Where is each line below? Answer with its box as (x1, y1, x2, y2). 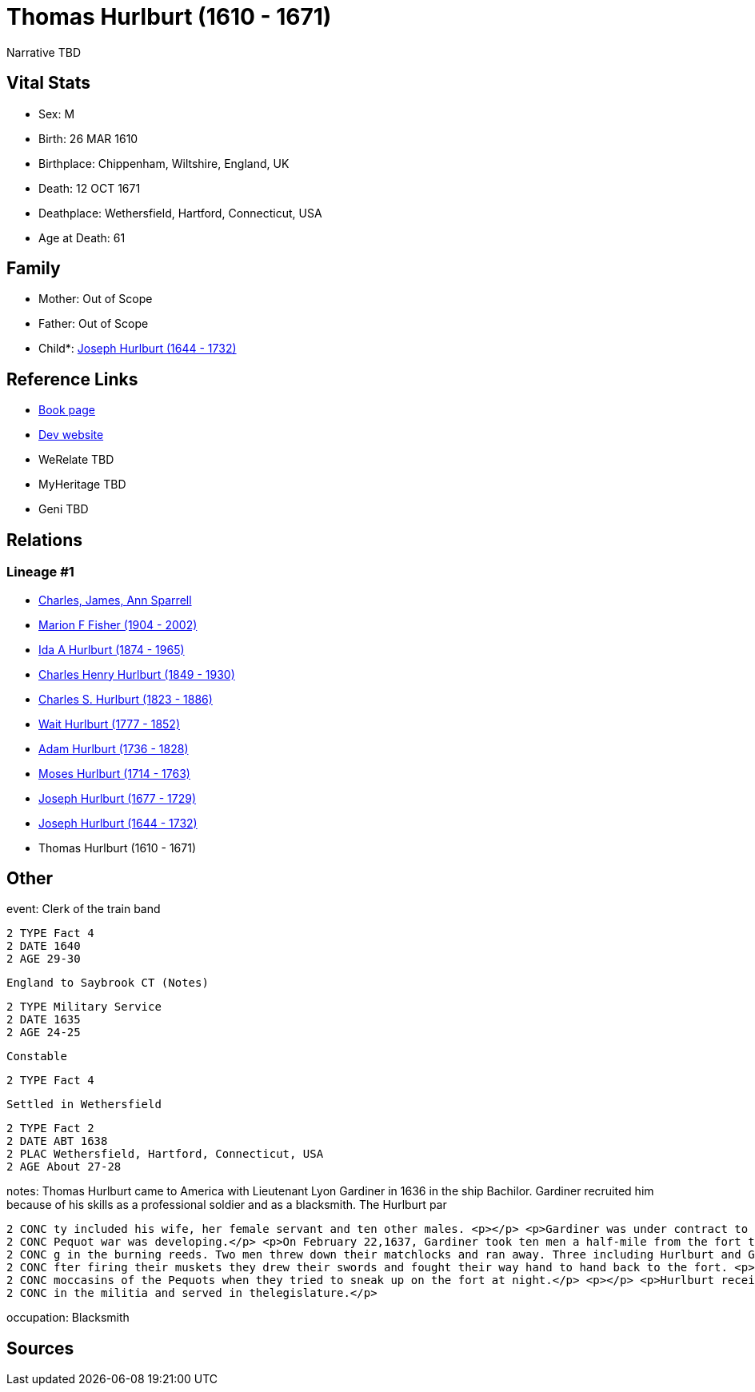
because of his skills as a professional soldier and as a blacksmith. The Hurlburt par (6, 1198, 447, 1212)
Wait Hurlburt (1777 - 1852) (38, 716, 181, 731)
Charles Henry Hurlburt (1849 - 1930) (38, 667, 235, 681)
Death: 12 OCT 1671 (38, 181, 141, 195)
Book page (38, 403, 95, 417)
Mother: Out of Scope (38, 292, 153, 306)
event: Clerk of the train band (6, 902, 161, 916)
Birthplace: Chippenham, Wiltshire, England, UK (38, 156, 290, 170)
